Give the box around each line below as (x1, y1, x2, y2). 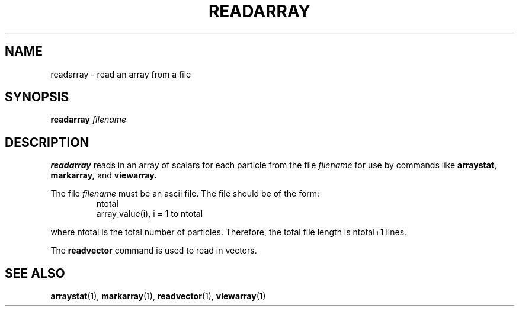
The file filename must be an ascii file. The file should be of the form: (50, 188, 320, 199)
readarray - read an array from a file (50, 69, 191, 79)
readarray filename (50, 114, 127, 125)
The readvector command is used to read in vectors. (50, 245, 257, 256)
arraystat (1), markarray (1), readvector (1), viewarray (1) (50, 291, 266, 302)
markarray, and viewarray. (50, 170, 157, 181)
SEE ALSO (5, 265, 65, 281)
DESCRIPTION (5, 134, 89, 150)
